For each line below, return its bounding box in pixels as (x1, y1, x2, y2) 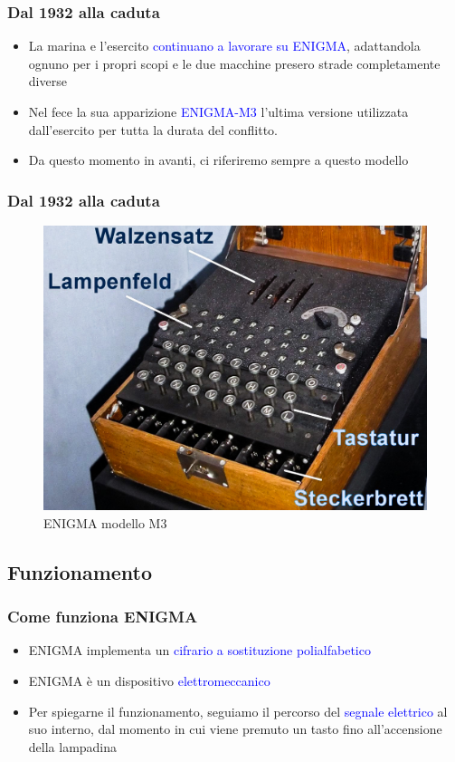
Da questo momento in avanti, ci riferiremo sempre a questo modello (28, 150, 409, 169)
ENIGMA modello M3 (43, 513, 167, 532)
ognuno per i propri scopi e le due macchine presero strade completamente (28, 53, 441, 72)
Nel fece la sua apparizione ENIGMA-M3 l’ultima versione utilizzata (28, 102, 409, 121)
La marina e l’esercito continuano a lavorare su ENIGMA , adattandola (28, 36, 421, 55)
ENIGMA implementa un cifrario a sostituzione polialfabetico (28, 641, 371, 660)
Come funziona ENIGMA (7, 605, 198, 628)
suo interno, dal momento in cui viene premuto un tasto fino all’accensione (28, 719, 442, 738)
